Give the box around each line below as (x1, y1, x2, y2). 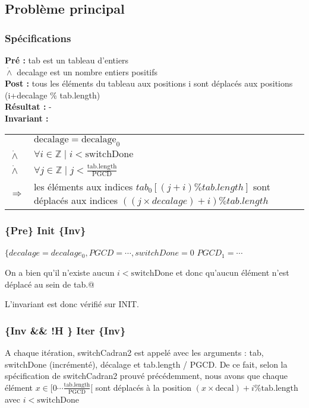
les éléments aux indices (33, 180, 133, 194)
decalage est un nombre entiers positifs (17, 65, 158, 78)
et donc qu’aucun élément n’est (176, 266, 289, 279)
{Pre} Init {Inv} (5, 223, 86, 238)
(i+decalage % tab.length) (5, 88, 100, 101)
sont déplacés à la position (95, 381, 192, 393)
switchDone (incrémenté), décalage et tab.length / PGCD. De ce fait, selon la (5, 358, 288, 370)
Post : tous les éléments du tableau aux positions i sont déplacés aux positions (5, 77, 293, 90)
